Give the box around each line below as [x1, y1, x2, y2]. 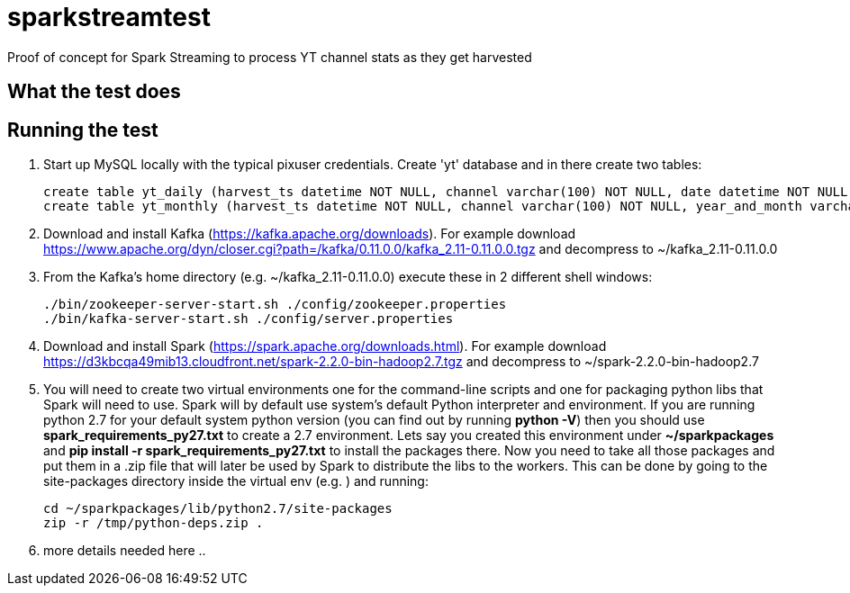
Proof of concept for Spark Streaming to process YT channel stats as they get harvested [7, 49, 532, 65]
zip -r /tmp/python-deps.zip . [43, 516, 264, 531]
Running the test [7, 118, 158, 141]
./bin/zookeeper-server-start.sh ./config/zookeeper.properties [43, 297, 507, 312]
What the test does [7, 80, 181, 103]
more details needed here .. [43, 543, 206, 559]
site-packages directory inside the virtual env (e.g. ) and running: [43, 473, 429, 490]
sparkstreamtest [7, 2, 211, 32]
